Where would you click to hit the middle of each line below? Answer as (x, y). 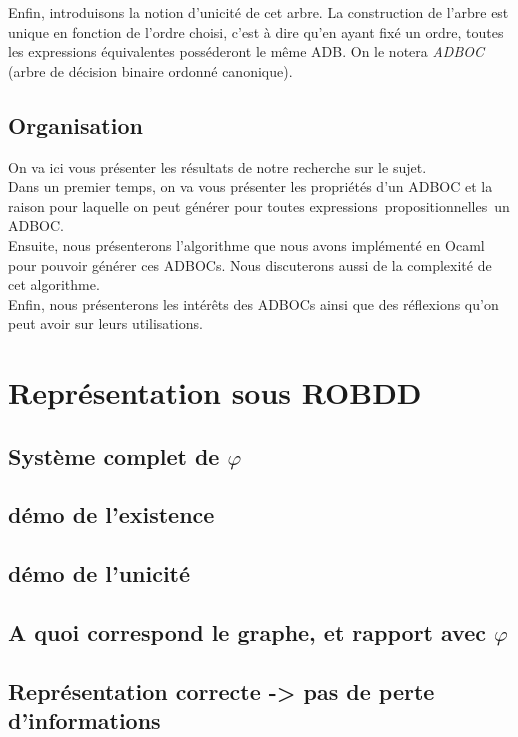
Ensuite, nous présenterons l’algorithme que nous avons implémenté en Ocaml (246, 244)
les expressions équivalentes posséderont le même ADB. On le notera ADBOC (246, 51)
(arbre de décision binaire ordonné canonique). (150, 70)
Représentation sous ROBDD (215, 392)
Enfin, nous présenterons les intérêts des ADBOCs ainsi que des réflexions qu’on (253, 303)
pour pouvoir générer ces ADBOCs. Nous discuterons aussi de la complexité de (250, 264)
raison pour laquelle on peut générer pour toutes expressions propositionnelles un (259, 205)
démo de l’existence (111, 514)
